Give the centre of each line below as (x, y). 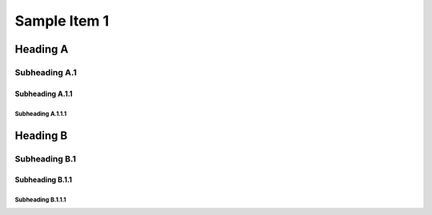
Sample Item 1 (62, 21)
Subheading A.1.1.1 (41, 113)
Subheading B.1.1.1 (41, 200)
